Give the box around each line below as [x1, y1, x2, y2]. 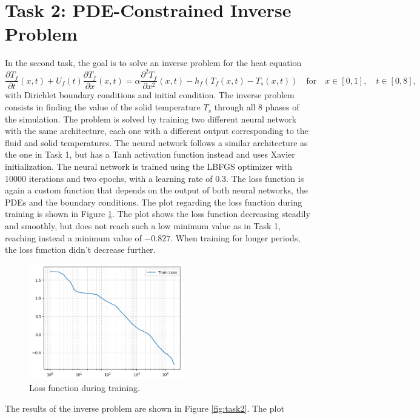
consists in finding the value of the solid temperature [5, 101, 201, 113]
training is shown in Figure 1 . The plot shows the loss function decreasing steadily [5, 207, 310, 220]
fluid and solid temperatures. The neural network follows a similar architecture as [5, 136, 308, 149]
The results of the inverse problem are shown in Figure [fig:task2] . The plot [5, 401, 284, 414]
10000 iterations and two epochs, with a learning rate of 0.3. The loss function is [5, 172, 304, 184]
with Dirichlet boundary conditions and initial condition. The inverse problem [5, 89, 295, 101]
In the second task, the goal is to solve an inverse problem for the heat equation [5, 56, 302, 69]
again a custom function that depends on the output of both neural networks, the [5, 184, 308, 196]
